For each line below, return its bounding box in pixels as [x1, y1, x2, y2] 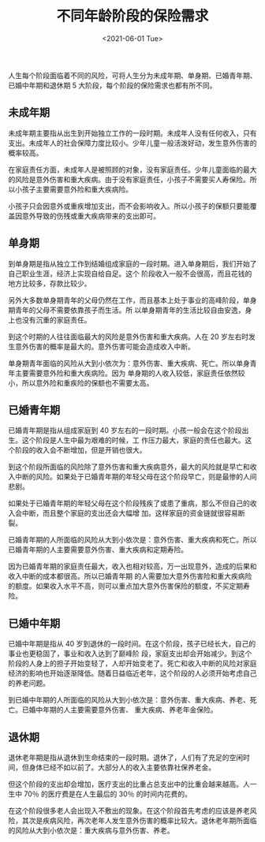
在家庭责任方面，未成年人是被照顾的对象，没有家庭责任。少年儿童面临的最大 [8, 165, 257, 174]
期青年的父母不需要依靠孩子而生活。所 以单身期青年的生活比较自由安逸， [8, 305, 245, 315]
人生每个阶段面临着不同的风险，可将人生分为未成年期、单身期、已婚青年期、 [8, 70, 257, 80]
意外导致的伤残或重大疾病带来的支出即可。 [21, 210, 160, 221]
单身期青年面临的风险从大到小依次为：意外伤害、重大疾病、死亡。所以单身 [8, 358, 250, 367]
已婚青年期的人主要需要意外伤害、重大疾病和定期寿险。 [8, 545, 188, 554]
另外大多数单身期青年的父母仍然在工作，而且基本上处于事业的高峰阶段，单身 [8, 295, 257, 304]
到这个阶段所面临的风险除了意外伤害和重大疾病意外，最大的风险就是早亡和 [8, 462, 250, 471]
